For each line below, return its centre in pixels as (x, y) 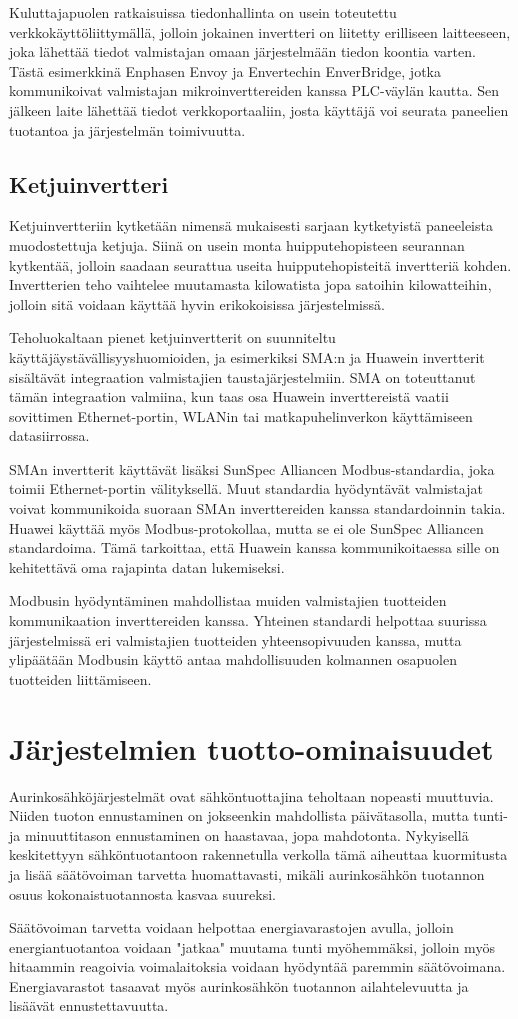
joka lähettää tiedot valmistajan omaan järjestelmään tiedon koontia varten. (242, 51)
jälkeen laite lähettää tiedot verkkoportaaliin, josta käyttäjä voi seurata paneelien (259, 109)
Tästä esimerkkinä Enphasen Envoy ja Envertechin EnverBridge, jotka (225, 70)
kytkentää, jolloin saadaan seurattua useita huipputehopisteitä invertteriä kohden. (260, 264)
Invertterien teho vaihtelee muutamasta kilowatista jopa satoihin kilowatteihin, (250, 284)
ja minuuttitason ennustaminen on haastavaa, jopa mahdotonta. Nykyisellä (239, 834)
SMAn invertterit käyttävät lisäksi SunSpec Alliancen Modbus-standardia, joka (252, 468)
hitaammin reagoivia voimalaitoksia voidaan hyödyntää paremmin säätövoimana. (257, 966)
